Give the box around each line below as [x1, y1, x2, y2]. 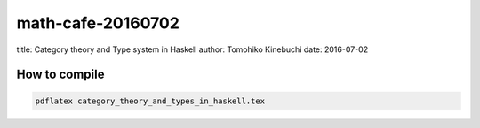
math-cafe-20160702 [16, 13, 180, 33]
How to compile [16, 67, 105, 82]
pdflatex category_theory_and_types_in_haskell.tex [35, 95, 266, 106]
